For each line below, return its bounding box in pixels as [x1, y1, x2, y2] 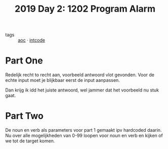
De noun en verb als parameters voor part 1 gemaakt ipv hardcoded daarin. [5, 127, 162, 133]
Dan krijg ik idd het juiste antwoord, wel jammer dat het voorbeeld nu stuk [5, 87, 159, 93]
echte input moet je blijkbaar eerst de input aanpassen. [5, 77, 120, 83]
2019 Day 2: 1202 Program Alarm [14, 3, 156, 15]
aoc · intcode [18, 37, 46, 43]
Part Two [5, 110, 44, 122]
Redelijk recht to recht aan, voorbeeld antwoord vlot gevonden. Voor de [5, 72, 154, 78]
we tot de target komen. [5, 138, 55, 144]
